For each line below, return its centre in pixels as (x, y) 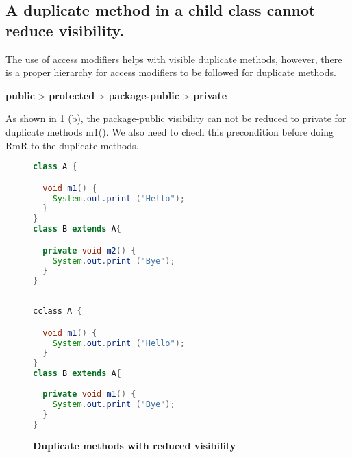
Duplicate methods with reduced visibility (135, 446)
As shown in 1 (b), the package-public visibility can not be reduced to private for (176, 118)
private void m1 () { (89, 394)
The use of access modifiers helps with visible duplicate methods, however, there (174, 59)
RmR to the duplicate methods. (72, 145)
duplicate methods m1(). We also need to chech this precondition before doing (170, 131)
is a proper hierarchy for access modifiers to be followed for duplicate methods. (171, 72)
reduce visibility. (65, 30)
